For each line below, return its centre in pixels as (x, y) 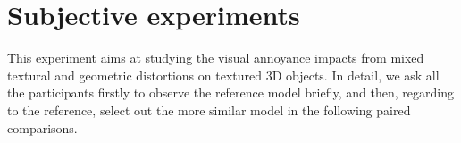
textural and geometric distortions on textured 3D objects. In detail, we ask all (223, 75)
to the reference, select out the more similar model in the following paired (209, 109)
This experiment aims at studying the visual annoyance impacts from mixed (216, 58)
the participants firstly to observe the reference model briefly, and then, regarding (230, 93)
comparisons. (42, 127)
